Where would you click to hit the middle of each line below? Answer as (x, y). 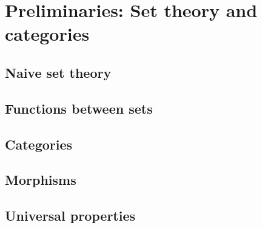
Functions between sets (79, 108)
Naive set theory (58, 72)
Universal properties (70, 216)
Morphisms (41, 180)
